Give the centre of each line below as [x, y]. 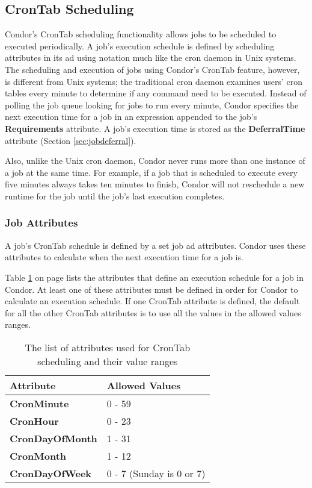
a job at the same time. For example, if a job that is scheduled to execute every [151, 172]
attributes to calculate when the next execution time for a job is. [124, 257]
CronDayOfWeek [51, 473]
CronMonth [38, 455]
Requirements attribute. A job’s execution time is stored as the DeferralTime [155, 128]
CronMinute [39, 403]
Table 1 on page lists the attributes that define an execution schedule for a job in [154, 277]
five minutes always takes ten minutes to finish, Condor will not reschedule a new [155, 184]
